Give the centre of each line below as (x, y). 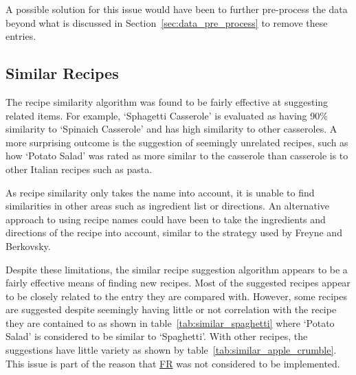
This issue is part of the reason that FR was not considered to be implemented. (173, 363)
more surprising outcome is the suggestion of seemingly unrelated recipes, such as (177, 142)
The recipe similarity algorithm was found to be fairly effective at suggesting (167, 101)
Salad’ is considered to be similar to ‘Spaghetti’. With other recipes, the (157, 336)
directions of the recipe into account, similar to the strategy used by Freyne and (174, 232)
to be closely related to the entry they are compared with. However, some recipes (176, 296)
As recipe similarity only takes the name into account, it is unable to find (160, 192)
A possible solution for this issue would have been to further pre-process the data (177, 9)
